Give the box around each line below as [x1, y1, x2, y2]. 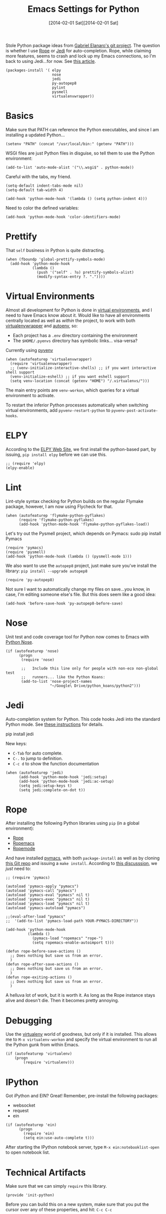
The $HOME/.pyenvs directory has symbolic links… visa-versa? [12, 338, 138, 344]
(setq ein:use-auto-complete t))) [23, 1135, 94, 1141]
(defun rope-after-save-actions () [5, 962, 79, 967]
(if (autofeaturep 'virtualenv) [5, 1051, 72, 1057]
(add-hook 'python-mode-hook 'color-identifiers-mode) [5, 214, 121, 219]
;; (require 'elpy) [5, 461, 46, 466]
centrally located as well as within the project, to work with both [5, 317, 135, 323]
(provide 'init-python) [5, 1193, 55, 1198]
